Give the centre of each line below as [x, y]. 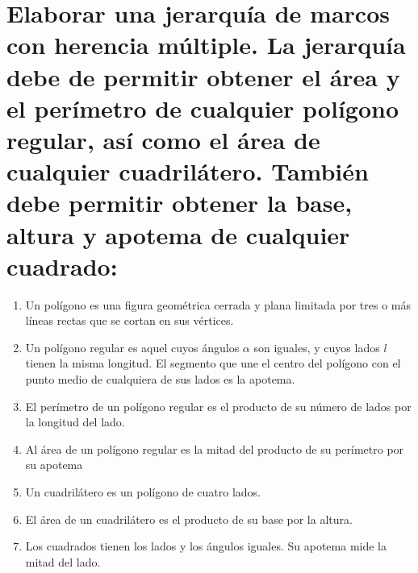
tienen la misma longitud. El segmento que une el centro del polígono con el [213, 363]
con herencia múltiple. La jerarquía [206, 45]
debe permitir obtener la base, [180, 203]
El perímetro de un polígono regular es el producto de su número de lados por [218, 406]
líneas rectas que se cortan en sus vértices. [130, 320]
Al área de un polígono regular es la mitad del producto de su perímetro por [215, 448]
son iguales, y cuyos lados [317, 347]
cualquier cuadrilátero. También [188, 171]
